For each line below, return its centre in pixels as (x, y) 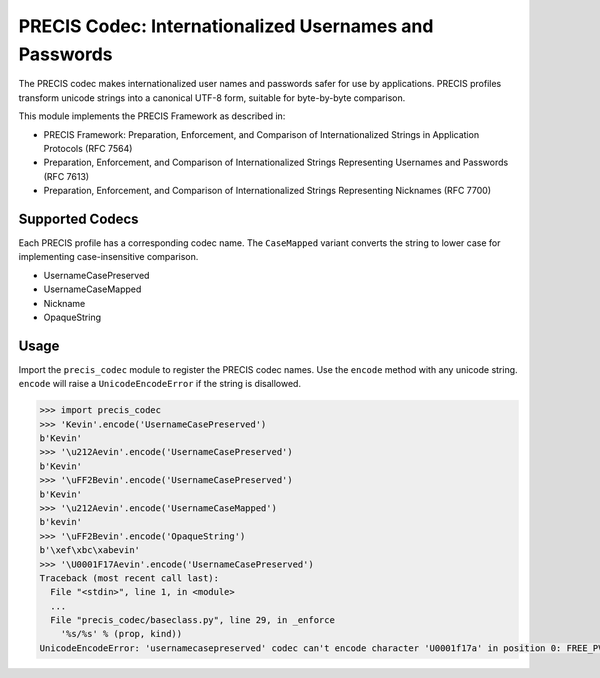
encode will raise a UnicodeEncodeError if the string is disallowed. (160, 384)
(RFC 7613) (66, 176)
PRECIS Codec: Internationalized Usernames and (226, 26)
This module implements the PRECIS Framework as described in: (152, 116)
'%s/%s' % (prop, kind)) (121, 634)
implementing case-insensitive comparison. (108, 257)
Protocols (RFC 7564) (88, 148)
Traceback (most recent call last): (129, 578)
